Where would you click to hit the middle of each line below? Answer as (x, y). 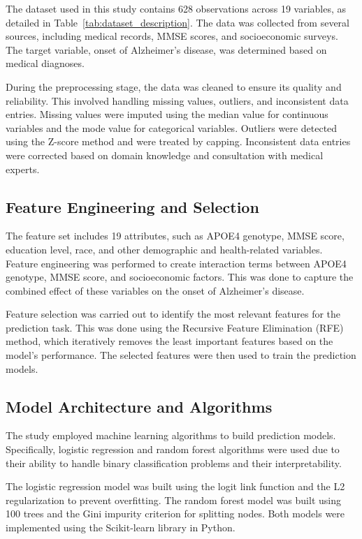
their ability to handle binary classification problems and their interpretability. (174, 463)
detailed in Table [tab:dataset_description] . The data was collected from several (178, 22)
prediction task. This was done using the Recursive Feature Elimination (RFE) (175, 327)
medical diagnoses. (45, 63)
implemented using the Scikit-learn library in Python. (121, 527)
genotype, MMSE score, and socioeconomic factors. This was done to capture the (180, 277)
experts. (23, 169)
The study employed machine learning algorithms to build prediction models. (171, 435)
